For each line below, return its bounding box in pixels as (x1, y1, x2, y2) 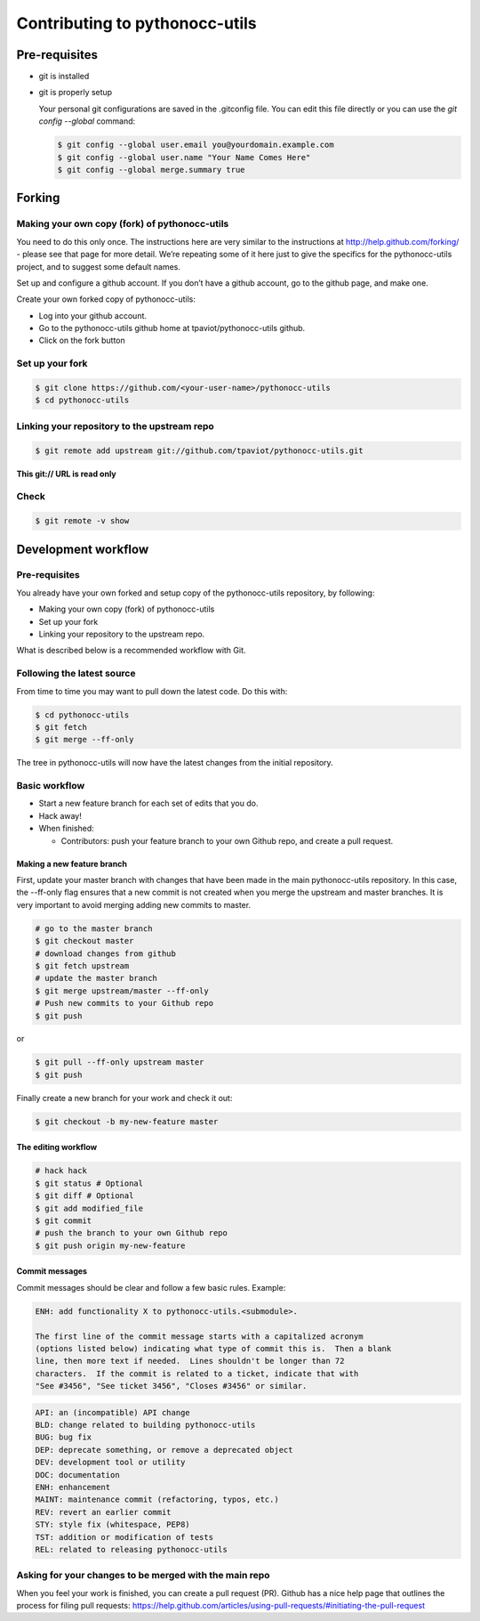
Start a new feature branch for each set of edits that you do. (38, 798, 259, 809)
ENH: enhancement (35, 1482, 111, 1492)
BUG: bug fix (35, 1432, 92, 1442)
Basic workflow (16, 780, 85, 792)
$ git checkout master (35, 936, 134, 946)
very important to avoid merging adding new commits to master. (16, 899, 252, 910)
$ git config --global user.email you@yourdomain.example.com (57, 140, 334, 150)
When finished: (38, 823, 95, 834)
